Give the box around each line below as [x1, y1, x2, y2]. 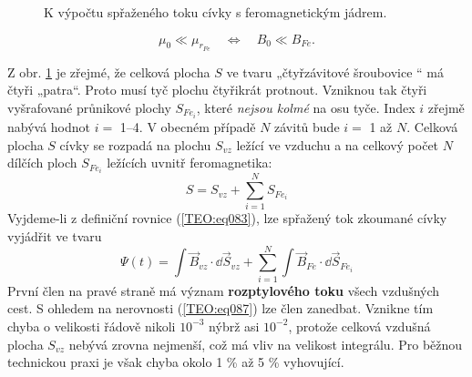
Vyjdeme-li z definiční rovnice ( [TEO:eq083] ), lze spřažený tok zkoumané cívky [7, 209, 447, 228]
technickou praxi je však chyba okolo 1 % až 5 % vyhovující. [7, 352, 344, 372]
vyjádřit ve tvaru [7, 227, 102, 246]
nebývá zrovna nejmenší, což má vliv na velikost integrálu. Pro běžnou [68, 334, 463, 353]
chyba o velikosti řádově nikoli [7, 316, 176, 335]
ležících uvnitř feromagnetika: [107, 153, 272, 172]
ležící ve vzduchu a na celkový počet [236, 135, 439, 154]
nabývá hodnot [7, 117, 91, 137]
